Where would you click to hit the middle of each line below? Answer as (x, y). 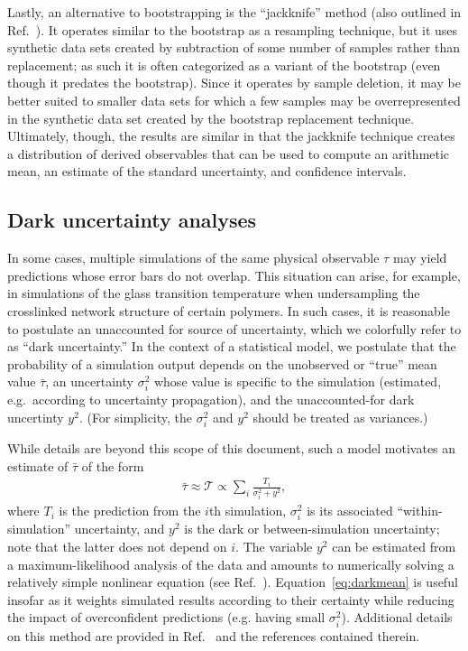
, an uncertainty (89, 381)
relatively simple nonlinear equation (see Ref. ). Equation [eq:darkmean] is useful (233, 582)
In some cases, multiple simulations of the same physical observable (193, 258)
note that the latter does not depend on (117, 546)
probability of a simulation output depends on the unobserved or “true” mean (222, 363)
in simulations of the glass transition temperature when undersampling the (214, 293)
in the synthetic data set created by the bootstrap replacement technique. (211, 118)
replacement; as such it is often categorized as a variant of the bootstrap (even (224, 65)
